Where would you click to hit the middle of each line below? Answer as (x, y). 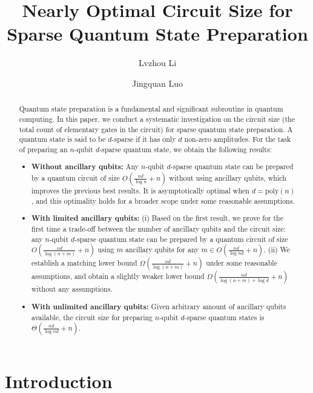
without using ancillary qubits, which (228, 178)
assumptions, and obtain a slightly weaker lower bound (118, 276)
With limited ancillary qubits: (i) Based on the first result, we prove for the (158, 218)
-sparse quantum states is (224, 317)
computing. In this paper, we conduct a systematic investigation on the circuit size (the (157, 119)
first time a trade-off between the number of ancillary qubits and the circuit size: (159, 228)
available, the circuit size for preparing (92, 317)
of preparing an (43, 149)
